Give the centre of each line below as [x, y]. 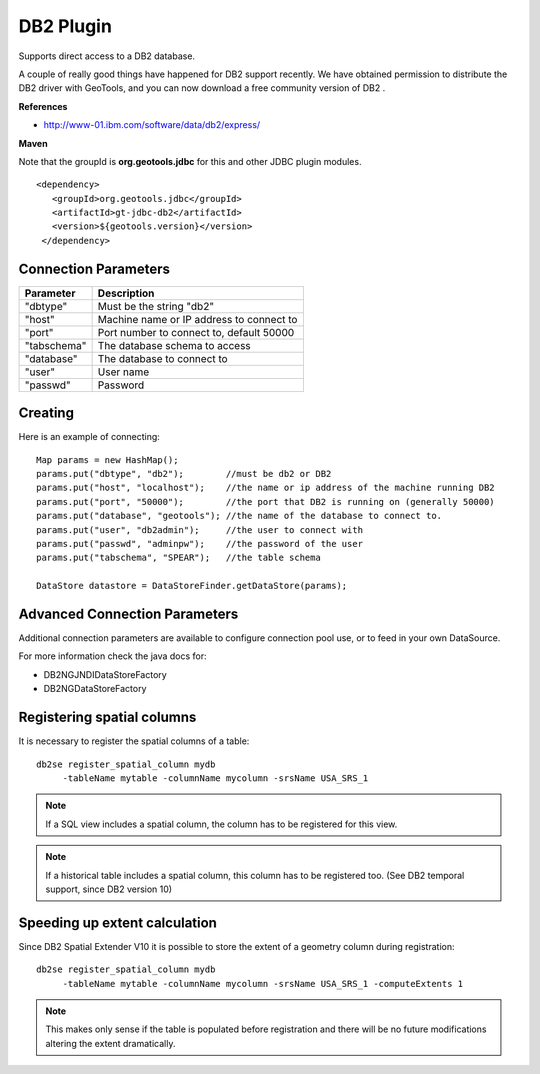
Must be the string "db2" [156, 306]
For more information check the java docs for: [112, 656]
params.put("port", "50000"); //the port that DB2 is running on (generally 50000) [265, 501]
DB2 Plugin [65, 26]
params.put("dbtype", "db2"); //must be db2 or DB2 [184, 474]
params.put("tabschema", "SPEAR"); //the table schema [179, 558]
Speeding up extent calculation [117, 922]
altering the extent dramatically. [110, 1043]
